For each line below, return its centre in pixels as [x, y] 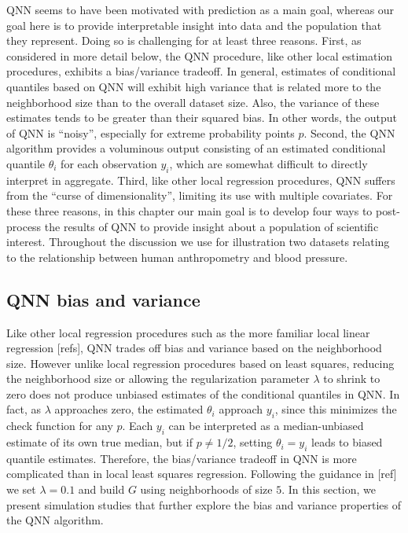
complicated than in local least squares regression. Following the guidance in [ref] [202, 474]
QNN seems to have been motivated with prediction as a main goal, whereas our [200, 9]
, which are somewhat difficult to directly [268, 163]
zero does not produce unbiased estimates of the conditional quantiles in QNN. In [203, 393]
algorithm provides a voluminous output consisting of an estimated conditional [196, 148]
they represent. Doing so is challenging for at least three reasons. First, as [184, 40]
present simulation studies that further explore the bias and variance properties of [204, 504]
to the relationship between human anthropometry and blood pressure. [177, 257]
